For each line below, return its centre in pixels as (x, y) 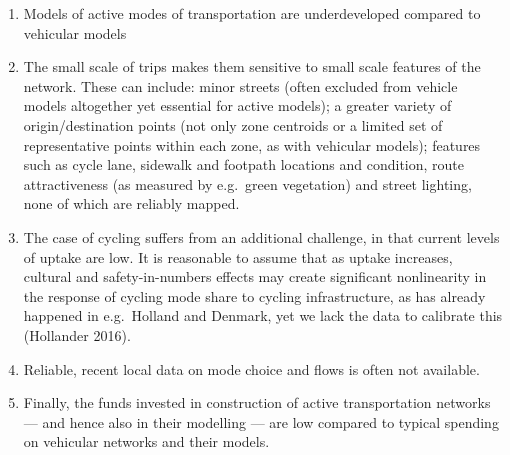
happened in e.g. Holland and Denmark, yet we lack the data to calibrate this (263, 315)
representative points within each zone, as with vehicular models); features (252, 144)
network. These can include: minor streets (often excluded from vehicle (240, 85)
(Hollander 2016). (77, 334)
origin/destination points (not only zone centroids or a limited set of (233, 124)
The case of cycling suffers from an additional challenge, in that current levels (261, 236)
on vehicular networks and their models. (146, 441)
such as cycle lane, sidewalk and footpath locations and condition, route (243, 164)
